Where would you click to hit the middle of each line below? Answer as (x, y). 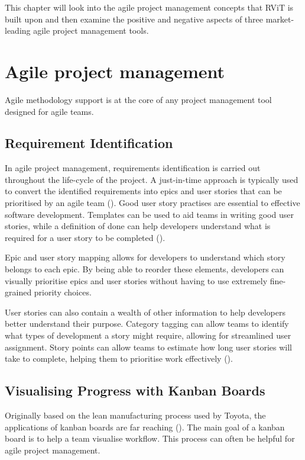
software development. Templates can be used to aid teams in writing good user (149, 214)
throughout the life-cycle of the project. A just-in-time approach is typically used (152, 179)
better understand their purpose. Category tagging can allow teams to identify (147, 324)
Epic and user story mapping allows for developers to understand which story (145, 257)
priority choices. (63, 292)
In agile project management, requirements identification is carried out (133, 168)
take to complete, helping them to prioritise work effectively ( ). (119, 358)
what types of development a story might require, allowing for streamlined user (148, 335)
